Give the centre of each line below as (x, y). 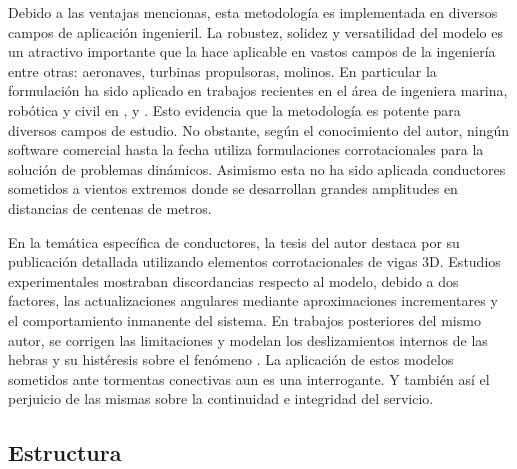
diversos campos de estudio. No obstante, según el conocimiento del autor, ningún (259, 129)
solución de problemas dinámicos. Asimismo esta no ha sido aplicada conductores (257, 168)
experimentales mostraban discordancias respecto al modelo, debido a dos (233, 280)
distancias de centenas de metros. (110, 207)
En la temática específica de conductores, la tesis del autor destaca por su (234, 241)
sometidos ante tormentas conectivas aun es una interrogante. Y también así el (249, 378)
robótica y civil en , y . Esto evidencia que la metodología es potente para (234, 109)
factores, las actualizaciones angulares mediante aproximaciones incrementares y (253, 300)
